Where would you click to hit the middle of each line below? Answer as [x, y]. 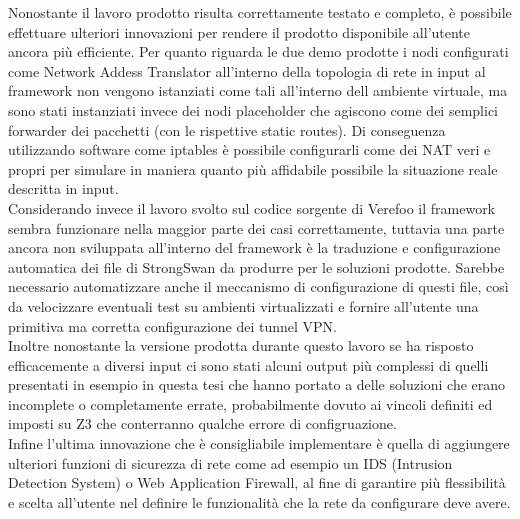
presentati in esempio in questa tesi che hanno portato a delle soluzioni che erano [257, 384]
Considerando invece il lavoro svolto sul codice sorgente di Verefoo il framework [252, 207]
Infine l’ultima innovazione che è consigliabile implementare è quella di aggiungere [259, 443]
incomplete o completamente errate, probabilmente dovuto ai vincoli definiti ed [250, 403]
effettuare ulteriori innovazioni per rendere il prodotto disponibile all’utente [239, 31]
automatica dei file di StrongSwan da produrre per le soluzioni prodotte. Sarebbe [256, 266]
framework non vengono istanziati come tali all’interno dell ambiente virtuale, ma [258, 90]
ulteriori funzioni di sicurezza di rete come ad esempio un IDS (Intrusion [230, 462]
